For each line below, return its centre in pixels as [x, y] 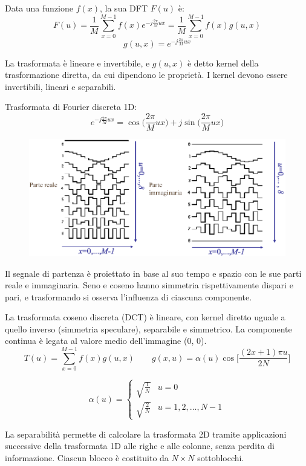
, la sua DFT [124, 8]
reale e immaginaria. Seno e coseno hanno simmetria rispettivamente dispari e [149, 285]
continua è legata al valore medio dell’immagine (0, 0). [106, 341]
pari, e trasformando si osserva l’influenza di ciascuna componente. [129, 296]
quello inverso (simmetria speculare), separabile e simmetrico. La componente [148, 328]
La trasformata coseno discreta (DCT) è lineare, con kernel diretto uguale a [145, 317]
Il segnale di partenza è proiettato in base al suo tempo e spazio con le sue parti [153, 273]
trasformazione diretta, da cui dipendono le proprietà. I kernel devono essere [146, 75]
